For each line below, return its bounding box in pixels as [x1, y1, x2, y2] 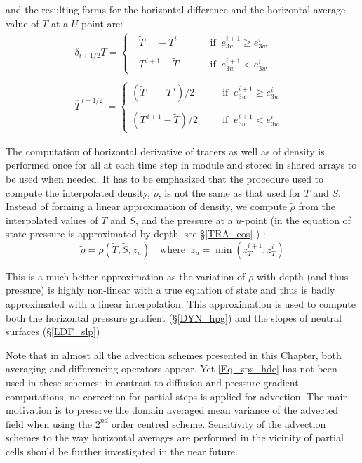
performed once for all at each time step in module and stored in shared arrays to [6, 157, 357, 172]
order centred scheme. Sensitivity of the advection [112, 416, 326, 431]
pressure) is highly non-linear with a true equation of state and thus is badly [6, 282, 335, 297]
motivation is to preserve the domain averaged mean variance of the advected [6, 403, 338, 417]
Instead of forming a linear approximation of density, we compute [6, 199, 287, 214]
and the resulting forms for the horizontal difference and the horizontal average [6, 2, 346, 16]
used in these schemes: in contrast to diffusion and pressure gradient [6, 375, 299, 390]
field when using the [6, 416, 92, 431]
